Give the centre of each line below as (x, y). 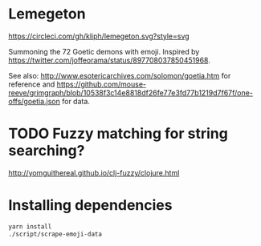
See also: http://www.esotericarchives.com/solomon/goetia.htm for (120, 75)
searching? (47, 151)
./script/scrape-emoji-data (55, 234)
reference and (32, 84)
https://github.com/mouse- (102, 84)
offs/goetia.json (34, 101)
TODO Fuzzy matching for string (118, 134)
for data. (76, 101)
